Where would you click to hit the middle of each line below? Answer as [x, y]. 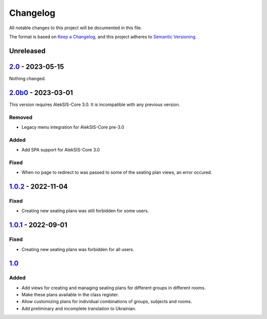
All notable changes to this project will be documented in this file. [76, 28]
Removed [21, 117]
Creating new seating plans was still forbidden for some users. [85, 211]
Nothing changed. [27, 78]
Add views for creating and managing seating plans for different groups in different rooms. [114, 288]
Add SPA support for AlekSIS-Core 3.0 [61, 150]
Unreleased [27, 51]
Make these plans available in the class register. [70, 295]
